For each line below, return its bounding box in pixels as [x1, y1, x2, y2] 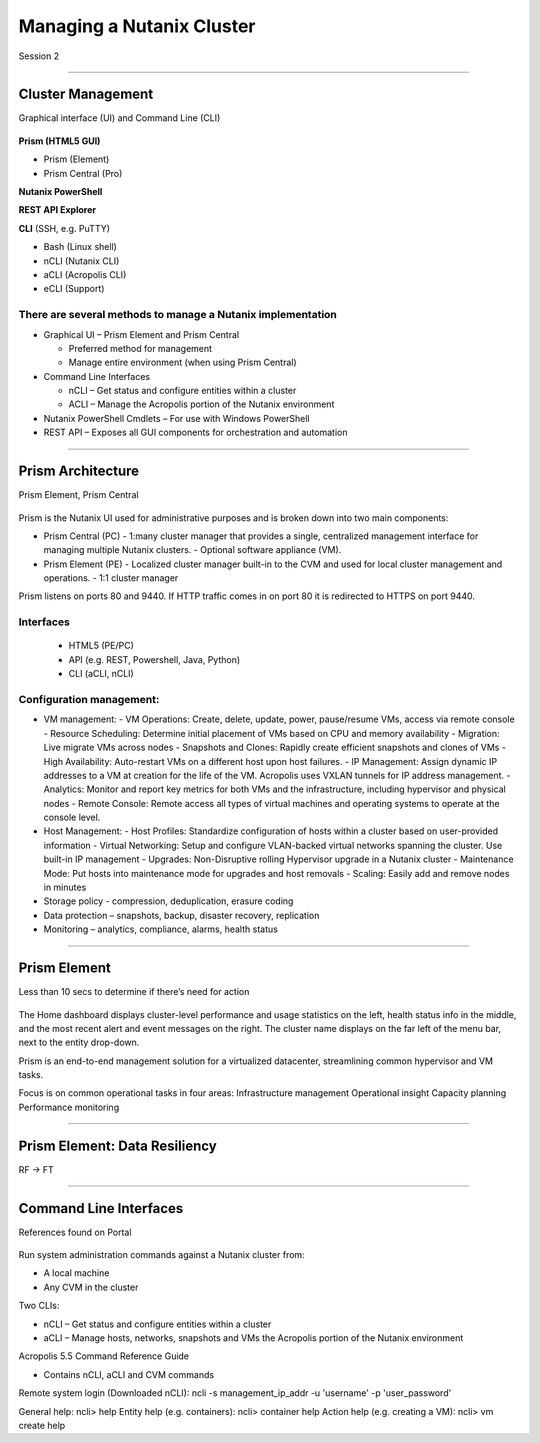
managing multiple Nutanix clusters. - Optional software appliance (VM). [43, 544, 342, 556]
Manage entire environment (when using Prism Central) [68, 356, 297, 369]
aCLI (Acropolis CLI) [43, 268, 127, 280]
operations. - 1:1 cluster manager [43, 572, 179, 584]
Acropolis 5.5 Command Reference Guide [18, 1350, 190, 1362]
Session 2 [18, 50, 60, 62]
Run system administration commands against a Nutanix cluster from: [18, 1249, 305, 1261]
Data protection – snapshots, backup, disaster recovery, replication [43, 909, 320, 921]
